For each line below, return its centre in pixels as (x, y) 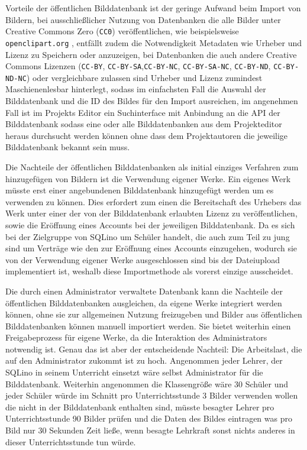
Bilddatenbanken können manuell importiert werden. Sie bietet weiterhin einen (148, 326)
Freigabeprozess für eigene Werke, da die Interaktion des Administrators (136, 337)
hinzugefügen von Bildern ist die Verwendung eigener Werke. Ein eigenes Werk (148, 178)
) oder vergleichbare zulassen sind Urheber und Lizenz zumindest (144, 77)
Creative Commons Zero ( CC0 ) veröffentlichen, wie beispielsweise (122, 31)
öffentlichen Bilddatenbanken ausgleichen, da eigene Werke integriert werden (144, 302)
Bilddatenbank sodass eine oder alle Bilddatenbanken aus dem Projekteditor (144, 124)
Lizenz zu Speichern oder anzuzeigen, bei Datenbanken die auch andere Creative (151, 54)
